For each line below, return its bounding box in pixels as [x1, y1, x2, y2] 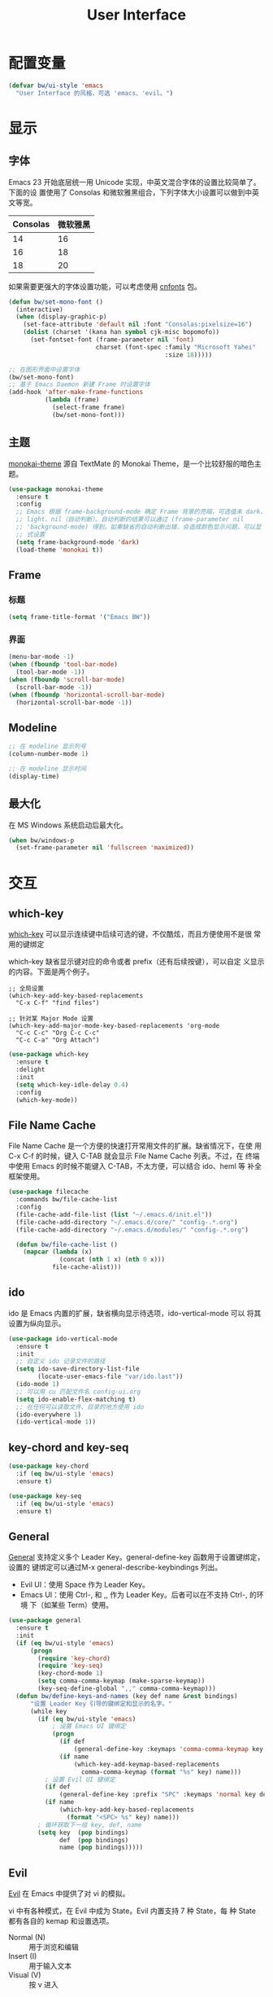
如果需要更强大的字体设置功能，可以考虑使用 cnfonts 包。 [8, 281, 201, 291]
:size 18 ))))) [164, 350, 213, 359]
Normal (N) [8, 1933, 46, 1942]
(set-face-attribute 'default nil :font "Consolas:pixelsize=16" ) [23, 320, 253, 329]
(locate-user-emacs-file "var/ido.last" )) [37, 1372, 184, 1381]
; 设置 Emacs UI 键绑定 [51, 1723, 127, 1731]
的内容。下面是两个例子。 [8, 967, 94, 977]
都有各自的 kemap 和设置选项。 [8, 1916, 114, 1926]
